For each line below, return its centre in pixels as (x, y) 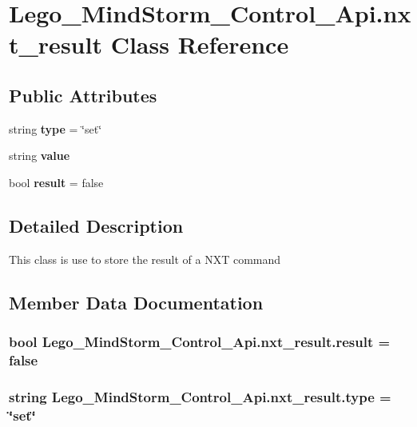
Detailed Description (96, 225)
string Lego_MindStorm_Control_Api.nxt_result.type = (200, 396)
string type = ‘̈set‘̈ (56, 128)
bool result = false (56, 182)
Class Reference (200, 44)
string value (40, 156)
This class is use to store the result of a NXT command (145, 259)
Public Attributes (83, 95)
